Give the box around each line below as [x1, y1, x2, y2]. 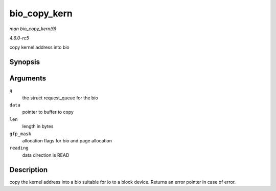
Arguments [9, 74, 47, 83]
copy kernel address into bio [9, 44, 70, 51]
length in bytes [22, 123, 54, 130]
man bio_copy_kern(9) [9, 26, 57, 32]
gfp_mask [9, 131, 32, 137]
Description [9, 165, 48, 174]
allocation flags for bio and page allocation [22, 137, 112, 143]
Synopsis [9, 58, 40, 67]
